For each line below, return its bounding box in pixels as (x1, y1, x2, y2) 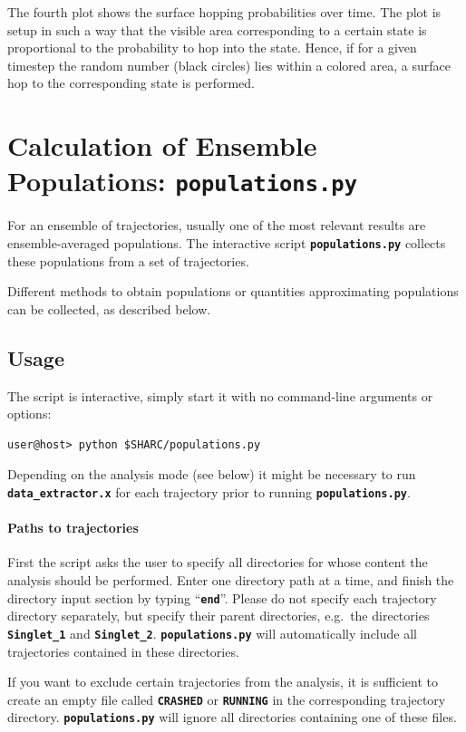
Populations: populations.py (7, 162, 357, 199)
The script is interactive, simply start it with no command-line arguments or (7, 386, 433, 405)
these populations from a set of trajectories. (7, 251, 249, 270)
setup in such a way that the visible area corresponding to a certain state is (7, 20, 427, 39)
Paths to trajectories (7, 518, 139, 537)
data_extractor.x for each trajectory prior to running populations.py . (7, 483, 411, 502)
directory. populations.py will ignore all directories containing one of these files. (7, 708, 457, 727)
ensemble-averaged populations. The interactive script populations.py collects (7, 234, 446, 252)
